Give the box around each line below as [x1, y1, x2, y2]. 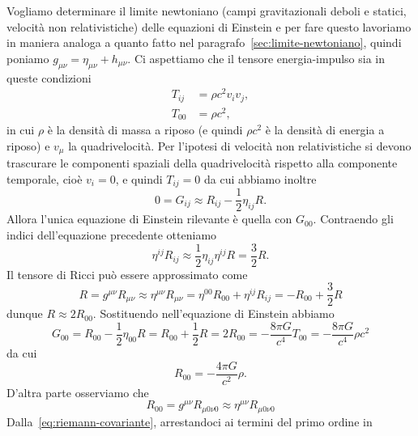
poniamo [6, 49, 49, 66]
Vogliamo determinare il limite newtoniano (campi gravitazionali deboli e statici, [6, 2, 407, 19]
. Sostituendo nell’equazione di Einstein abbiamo [92, 305, 335, 322]
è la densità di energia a [265, 121, 385, 138]
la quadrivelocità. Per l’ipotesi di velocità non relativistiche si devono [68, 137, 412, 154]
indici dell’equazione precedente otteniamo [6, 226, 217, 243]
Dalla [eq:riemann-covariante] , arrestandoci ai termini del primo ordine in [6, 413, 373, 430]
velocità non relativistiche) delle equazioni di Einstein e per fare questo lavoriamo [6, 18, 412, 35]
